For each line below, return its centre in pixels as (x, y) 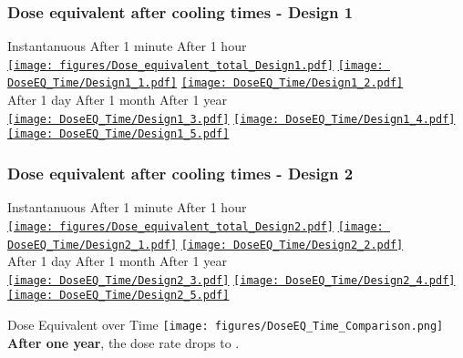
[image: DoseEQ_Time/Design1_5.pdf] (118, 134)
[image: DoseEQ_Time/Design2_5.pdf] (118, 296)
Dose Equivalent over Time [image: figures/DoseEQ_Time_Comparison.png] (226, 325)
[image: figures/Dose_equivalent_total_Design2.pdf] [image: (195, 226)
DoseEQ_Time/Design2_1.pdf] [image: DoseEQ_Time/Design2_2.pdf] (206, 245)
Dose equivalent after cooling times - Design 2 (180, 173)
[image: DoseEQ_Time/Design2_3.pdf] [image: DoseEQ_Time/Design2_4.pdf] (231, 280)
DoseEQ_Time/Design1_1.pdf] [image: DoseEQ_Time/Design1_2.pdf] (206, 83)
